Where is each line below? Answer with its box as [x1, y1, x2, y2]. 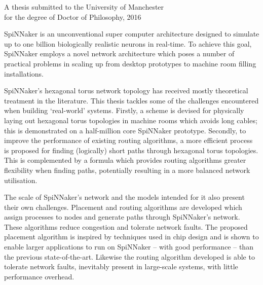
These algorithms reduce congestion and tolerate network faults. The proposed [4, 221, 248, 232]
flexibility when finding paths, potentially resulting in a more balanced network [4, 164, 250, 175]
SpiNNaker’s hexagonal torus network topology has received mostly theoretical [4, 85, 248, 96]
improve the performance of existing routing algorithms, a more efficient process [4, 135, 253, 146]
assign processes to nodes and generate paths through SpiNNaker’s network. [4, 211, 240, 222]
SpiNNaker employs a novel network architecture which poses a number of [4, 48, 235, 59]
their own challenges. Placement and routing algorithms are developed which [4, 201, 242, 212]
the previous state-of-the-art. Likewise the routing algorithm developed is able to [4, 251, 255, 262]
